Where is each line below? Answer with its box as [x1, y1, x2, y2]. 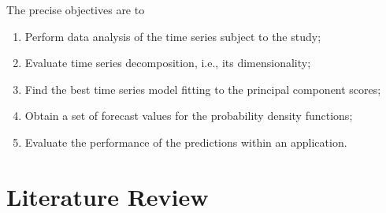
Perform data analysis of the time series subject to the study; [24, 28, 321, 44]
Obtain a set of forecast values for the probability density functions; [24, 107, 353, 124]
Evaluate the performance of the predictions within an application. [24, 133, 347, 150]
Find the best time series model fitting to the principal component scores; [24, 80, 381, 97]
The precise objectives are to [6, 2, 145, 17]
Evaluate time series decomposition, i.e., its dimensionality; [24, 54, 311, 71]
